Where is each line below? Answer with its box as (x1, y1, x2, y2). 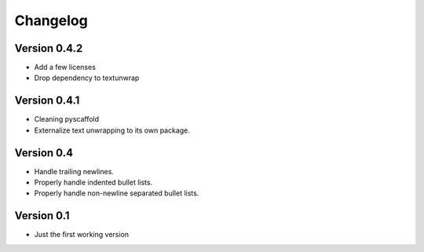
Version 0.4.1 (14, 94, 80, 108)
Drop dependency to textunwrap (34, 73, 140, 82)
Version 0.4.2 (14, 42, 83, 55)
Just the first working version (34, 230, 130, 239)
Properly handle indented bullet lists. (34, 177, 153, 188)
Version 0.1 (14, 209, 70, 223)
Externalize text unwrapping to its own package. (34, 126, 190, 135)
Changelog (14, 12, 88, 29)
